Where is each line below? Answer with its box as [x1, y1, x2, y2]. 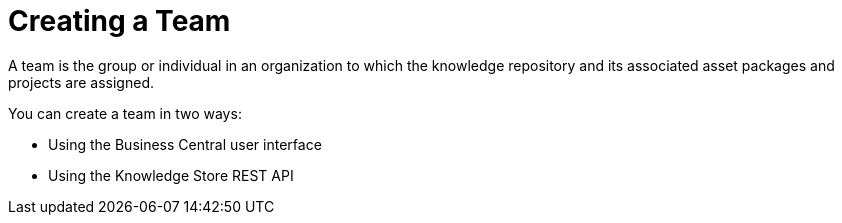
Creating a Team [8, 4, 231, 38]
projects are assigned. [8, 73, 154, 91]
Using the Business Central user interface [48, 135, 322, 153]
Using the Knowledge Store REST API [48, 166, 294, 184]
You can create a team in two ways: [8, 104, 242, 122]
